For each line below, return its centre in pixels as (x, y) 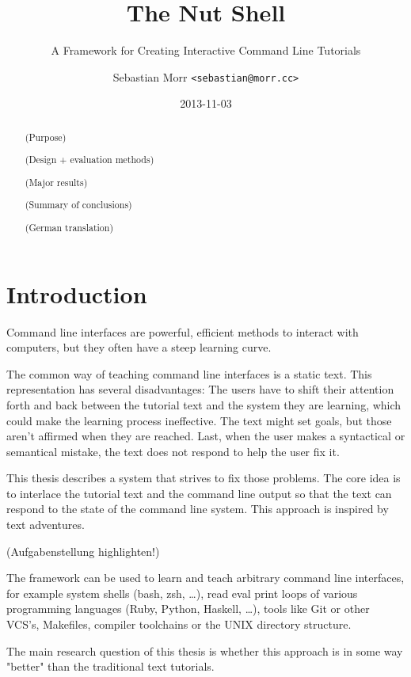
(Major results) (56, 182)
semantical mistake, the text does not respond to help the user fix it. (173, 451)
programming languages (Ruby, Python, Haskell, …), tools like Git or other (188, 609)
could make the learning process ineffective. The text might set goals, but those (199, 420)
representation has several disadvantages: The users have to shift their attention (200, 389)
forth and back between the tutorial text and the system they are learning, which (204, 404)
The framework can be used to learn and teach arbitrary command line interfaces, (205, 578)
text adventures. (46, 525)
